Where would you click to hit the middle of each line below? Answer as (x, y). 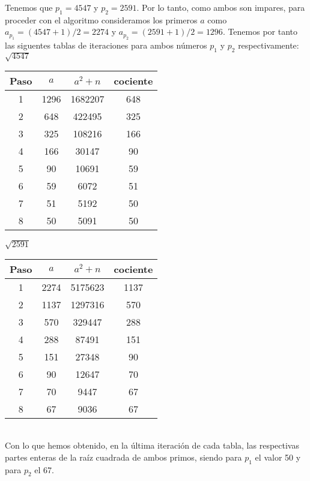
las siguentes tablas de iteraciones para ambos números (106, 45)
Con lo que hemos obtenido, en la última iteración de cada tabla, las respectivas (152, 445)
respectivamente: (269, 45)
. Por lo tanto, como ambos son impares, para (221, 7)
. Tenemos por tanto (260, 31)
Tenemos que (29, 7)
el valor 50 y (278, 457)
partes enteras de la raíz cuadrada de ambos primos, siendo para (123, 457)
